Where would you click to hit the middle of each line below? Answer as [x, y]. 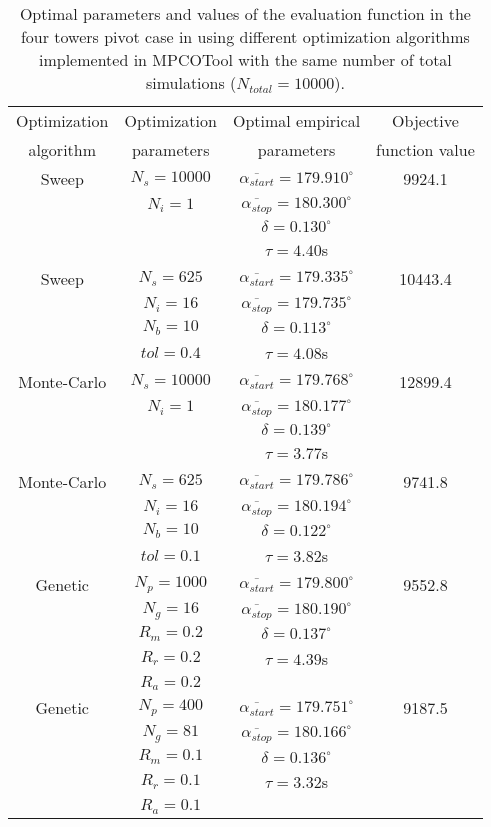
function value [425, 149]
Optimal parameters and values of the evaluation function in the [245, 13]
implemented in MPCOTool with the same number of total [245, 59]
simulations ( [191, 82]
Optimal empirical [296, 120]
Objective [425, 120]
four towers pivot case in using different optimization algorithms [245, 36]
